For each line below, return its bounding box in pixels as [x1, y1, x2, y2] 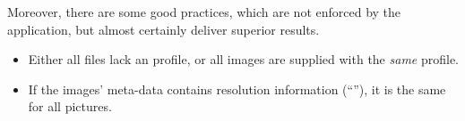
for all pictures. [28, 97, 112, 116]
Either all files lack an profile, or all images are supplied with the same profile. [28, 50, 459, 69]
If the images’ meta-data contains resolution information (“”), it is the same [28, 79, 446, 98]
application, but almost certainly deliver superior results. [7, 20, 320, 38]
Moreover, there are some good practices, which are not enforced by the [7, 3, 401, 20]
